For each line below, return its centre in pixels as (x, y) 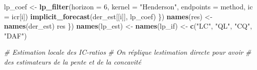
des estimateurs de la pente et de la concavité (73, 61)
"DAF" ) (15, 35)
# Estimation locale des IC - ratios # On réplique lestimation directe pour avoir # (128, 52)
